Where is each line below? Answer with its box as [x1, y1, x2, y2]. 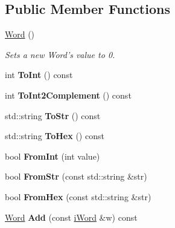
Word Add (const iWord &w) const [5, 210, 138, 223]
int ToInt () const [5, 68, 73, 81]
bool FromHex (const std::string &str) [5, 190, 151, 203]
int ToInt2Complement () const [5, 88, 132, 101]
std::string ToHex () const [5, 129, 104, 142]
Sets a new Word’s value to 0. [5, 48, 115, 60]
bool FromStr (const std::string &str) [5, 170, 147, 183]
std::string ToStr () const [5, 109, 101, 122]
